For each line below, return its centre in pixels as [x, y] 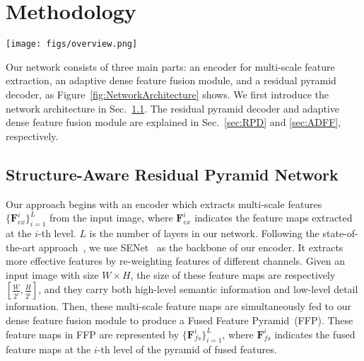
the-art [21, 247]
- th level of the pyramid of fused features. [187, 349]
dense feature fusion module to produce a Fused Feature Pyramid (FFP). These [180, 320]
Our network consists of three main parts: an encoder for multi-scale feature [170, 66]
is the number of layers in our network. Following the [204, 233]
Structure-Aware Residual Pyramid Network [172, 174]
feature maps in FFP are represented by [93, 334]
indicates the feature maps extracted [274, 218]
